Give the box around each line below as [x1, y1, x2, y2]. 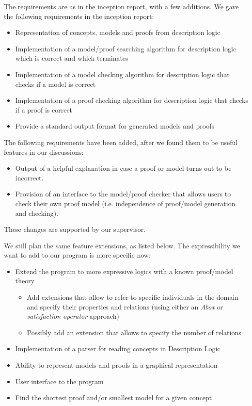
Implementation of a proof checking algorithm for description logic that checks [15, 95, 248, 105]
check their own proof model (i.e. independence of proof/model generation [15, 198, 236, 208]
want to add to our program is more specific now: [4, 250, 151, 260]
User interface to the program [15, 376, 104, 386]
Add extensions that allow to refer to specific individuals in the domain [27, 292, 238, 302]
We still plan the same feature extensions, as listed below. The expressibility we [4, 240, 240, 250]
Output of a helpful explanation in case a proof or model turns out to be [15, 163, 232, 173]
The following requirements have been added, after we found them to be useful [4, 137, 238, 147]
